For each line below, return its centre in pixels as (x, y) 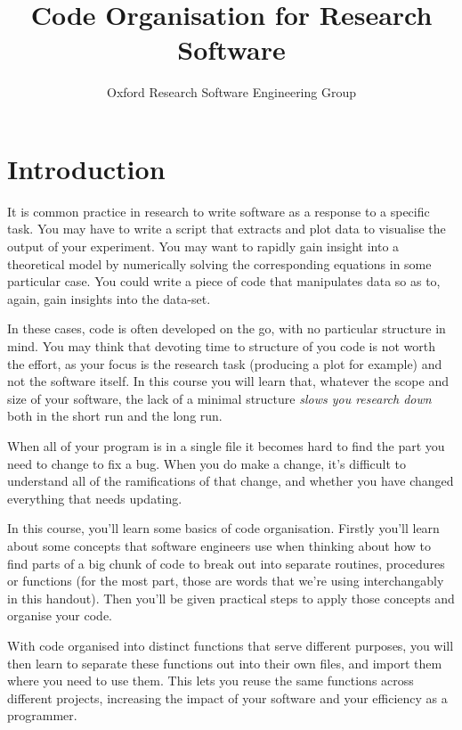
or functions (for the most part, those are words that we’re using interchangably (226, 581)
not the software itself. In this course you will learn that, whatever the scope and (228, 381)
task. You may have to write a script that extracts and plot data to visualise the (227, 229)
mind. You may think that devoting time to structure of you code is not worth (221, 346)
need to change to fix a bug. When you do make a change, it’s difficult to (207, 463)
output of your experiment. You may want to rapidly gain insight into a (203, 246)
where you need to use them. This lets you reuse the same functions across (211, 681)
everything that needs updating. (95, 498)
